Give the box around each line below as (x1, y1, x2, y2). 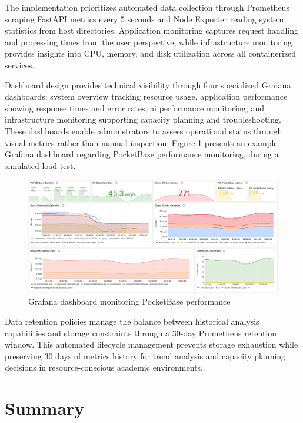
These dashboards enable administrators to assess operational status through (5, 124, 282, 137)
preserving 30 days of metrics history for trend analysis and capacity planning (5, 349, 286, 362)
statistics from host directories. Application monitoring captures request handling (5, 24, 298, 37)
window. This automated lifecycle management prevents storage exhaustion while (5, 338, 298, 351)
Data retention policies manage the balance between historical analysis (5, 315, 259, 328)
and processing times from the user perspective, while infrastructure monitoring (5, 35, 292, 48)
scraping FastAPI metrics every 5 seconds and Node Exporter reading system (5, 12, 284, 25)
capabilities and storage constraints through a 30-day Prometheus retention (5, 326, 277, 339)
